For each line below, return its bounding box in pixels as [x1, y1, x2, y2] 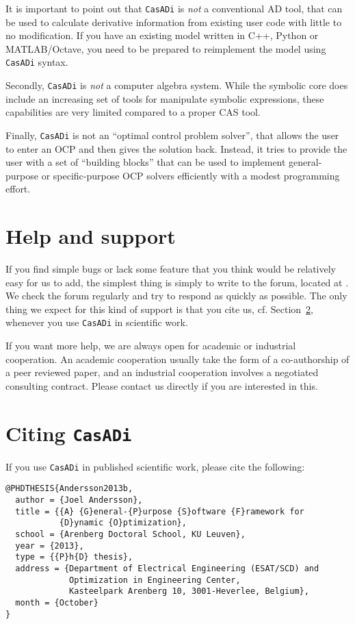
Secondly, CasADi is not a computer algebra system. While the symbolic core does [5, 78, 348, 92]
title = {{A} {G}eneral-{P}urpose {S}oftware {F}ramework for [15, 506, 304, 516]
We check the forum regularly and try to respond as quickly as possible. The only [5, 288, 347, 303]
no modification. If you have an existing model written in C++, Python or [5, 28, 319, 42]
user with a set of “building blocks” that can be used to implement [5, 155, 286, 169]
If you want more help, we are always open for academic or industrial [5, 338, 296, 353]
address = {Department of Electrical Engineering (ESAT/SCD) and [15, 564, 319, 573]
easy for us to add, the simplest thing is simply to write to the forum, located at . [5, 275, 349, 289]
